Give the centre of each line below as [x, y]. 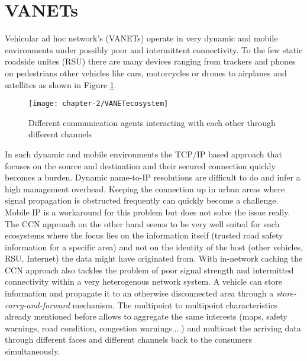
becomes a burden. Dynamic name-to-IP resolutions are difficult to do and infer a [153, 177]
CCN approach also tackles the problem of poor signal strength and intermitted [149, 270]
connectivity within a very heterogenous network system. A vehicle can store [144, 281]
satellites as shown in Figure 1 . [61, 84]
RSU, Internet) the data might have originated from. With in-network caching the [154, 258]
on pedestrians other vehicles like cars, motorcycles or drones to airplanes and [146, 72]
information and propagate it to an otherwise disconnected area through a [139, 293]
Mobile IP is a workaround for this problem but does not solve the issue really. [148, 212]
